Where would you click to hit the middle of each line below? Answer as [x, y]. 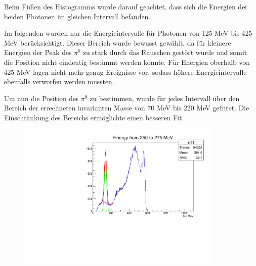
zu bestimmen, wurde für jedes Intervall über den [165, 98]
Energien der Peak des [38, 52]
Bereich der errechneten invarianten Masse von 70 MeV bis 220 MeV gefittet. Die [127, 108]
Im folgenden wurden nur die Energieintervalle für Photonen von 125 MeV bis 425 [128, 33]
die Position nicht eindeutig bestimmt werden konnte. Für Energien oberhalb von [127, 62]
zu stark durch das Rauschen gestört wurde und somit [165, 52]
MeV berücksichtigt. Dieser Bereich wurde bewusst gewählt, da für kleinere [118, 42]
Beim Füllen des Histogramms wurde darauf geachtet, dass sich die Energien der [126, 6]
